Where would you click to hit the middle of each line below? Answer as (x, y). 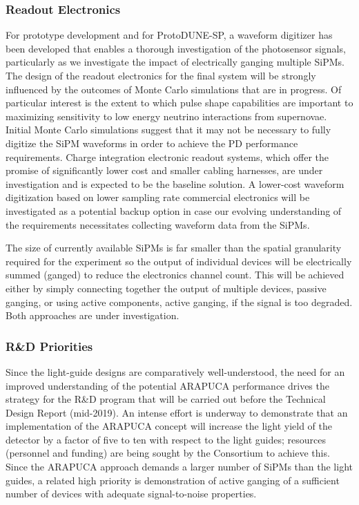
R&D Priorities (49, 346)
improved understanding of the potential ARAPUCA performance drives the (167, 385)
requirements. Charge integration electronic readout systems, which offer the (167, 156)
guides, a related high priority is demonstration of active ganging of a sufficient (173, 480)
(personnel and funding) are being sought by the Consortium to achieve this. (168, 453)
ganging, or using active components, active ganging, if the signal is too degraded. (179, 302)
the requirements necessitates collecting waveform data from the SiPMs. (158, 224)
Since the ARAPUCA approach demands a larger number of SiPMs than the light (179, 467)
